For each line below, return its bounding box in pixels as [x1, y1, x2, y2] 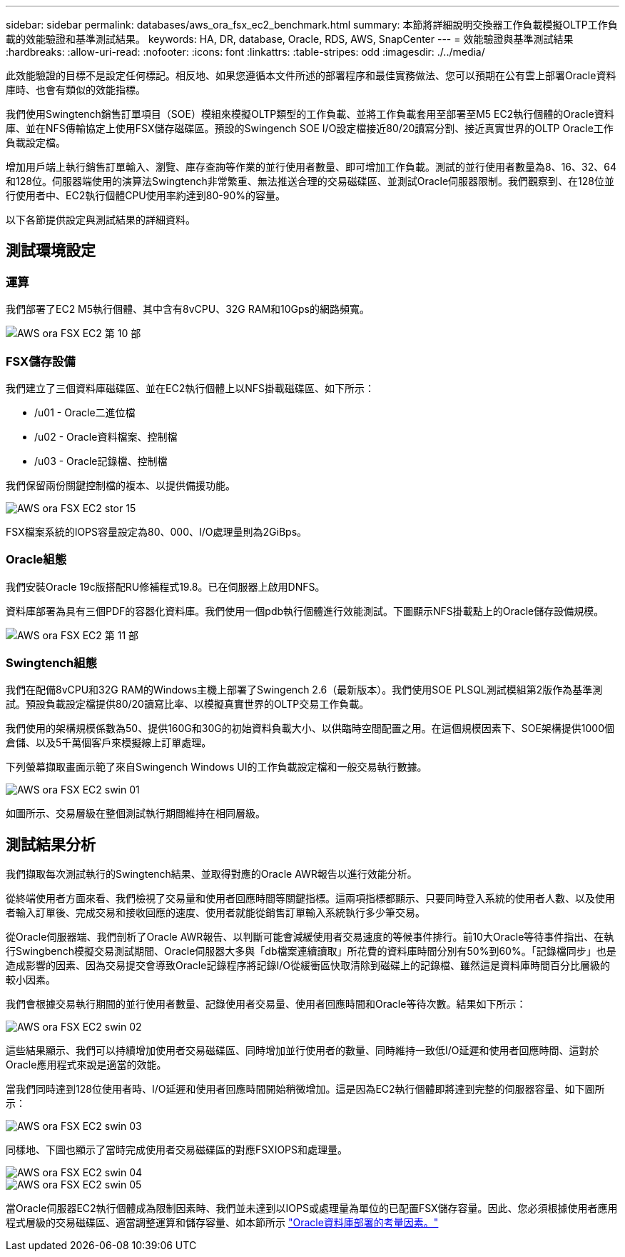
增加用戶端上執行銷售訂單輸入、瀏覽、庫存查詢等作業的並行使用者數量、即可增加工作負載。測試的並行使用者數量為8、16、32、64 [6, 161, 616, 173]
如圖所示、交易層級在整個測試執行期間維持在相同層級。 [6, 807, 265, 820]
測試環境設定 [6, 241, 96, 260]
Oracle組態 [6, 552, 67, 567]
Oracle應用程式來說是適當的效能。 [6, 1058, 167, 1071]
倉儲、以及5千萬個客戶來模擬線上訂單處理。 [6, 736, 212, 749]
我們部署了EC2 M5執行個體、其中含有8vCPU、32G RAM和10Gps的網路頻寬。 [6, 303, 370, 316]
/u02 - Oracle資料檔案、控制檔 [34, 430, 178, 443]
